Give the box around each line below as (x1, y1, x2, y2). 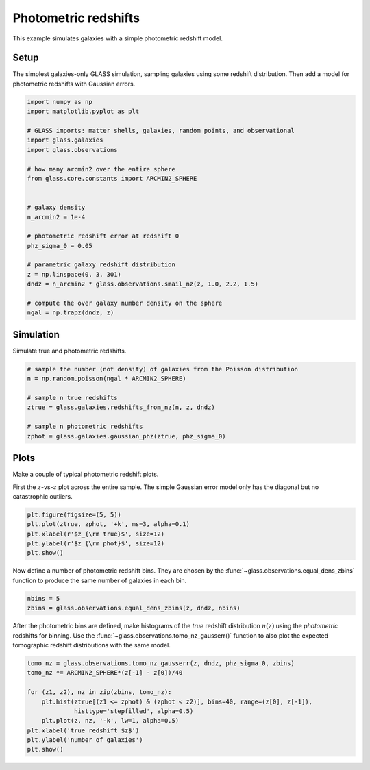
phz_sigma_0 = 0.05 (27, 242, 92, 249)
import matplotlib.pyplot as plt (27, 108, 140, 116)
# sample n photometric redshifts (27, 423, 143, 431)
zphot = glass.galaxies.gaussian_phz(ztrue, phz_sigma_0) (27, 432, 226, 440)
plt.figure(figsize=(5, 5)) (27, 510, 121, 519)
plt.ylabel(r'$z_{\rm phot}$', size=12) (27, 540, 164, 547)
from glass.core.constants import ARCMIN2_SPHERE (27, 175, 197, 182)
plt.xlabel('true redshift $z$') (27, 726, 140, 734)
